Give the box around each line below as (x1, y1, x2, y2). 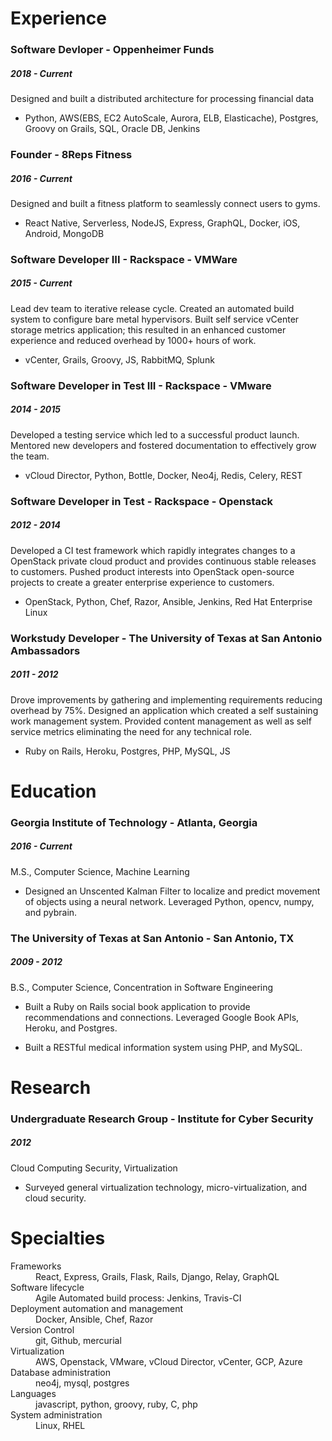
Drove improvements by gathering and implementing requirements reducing (10, 693, 323, 706)
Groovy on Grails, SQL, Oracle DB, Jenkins (24, 123, 201, 135)
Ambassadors (10, 643, 81, 657)
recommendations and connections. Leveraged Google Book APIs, (24, 1011, 300, 1023)
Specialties (10, 1227, 106, 1249)
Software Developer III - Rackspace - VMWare (10, 252, 238, 266)
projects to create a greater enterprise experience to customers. (10, 576, 275, 588)
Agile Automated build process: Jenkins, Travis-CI (35, 1292, 242, 1304)
